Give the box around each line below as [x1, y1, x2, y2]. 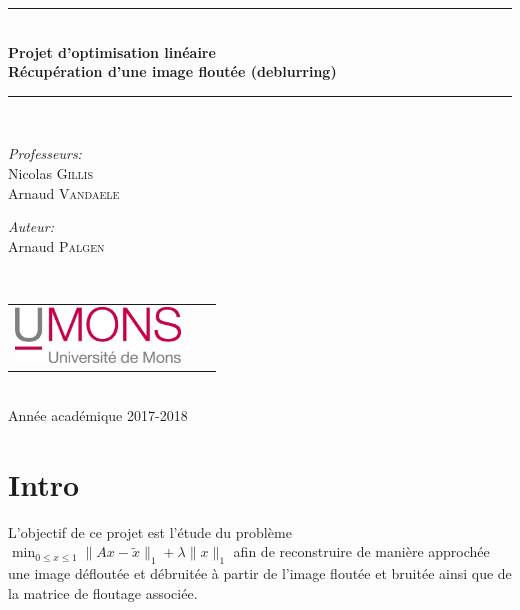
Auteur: [8, 216, 55, 237]
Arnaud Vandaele [8, 182, 120, 203]
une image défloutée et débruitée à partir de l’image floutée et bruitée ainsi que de [8, 563, 512, 584]
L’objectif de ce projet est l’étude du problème [8, 521, 292, 542]
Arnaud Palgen [8, 235, 105, 256]
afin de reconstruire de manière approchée [233, 541, 490, 562]
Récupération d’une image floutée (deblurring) [8, 61, 337, 82]
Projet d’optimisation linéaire [8, 41, 216, 62]
